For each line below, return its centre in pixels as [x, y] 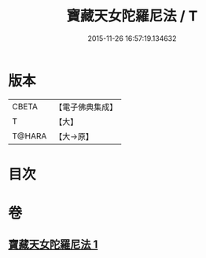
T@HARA [29, 136]
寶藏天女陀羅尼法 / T [132, 16]
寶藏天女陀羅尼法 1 [53, 245]
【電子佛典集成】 [86, 107]
